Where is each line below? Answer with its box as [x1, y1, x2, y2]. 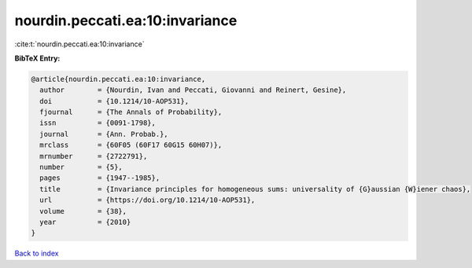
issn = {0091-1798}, [39, 119, 157, 127]
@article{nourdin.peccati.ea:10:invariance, [31, 75, 206, 83]
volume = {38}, [39, 207, 127, 215]
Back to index [14, 248, 59, 259]
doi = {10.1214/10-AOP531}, [39, 97, 189, 105]
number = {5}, [39, 163, 124, 172]
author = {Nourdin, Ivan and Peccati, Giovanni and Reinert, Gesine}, [39, 86, 347, 94]
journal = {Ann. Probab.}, [39, 130, 168, 138]
